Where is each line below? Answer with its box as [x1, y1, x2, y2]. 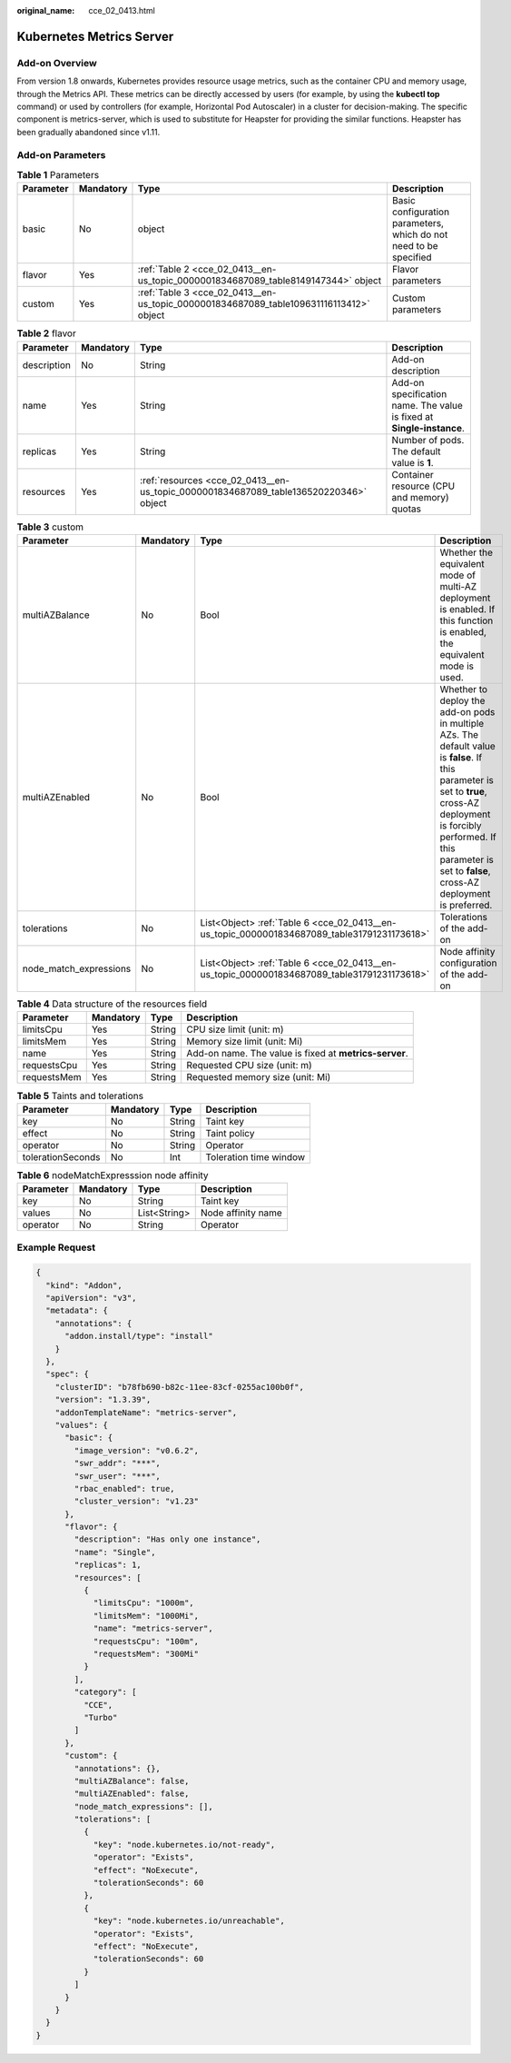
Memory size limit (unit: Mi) [186, 1036, 303, 1048]
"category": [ [74, 1687, 137, 1698]
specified [391, 251, 432, 263]
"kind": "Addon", [45, 1280, 123, 1290]
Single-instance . [391, 422, 465, 434]
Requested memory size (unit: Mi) [186, 1071, 331, 1084]
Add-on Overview [16, 56, 97, 69]
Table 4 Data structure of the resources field [16, 997, 208, 1010]
